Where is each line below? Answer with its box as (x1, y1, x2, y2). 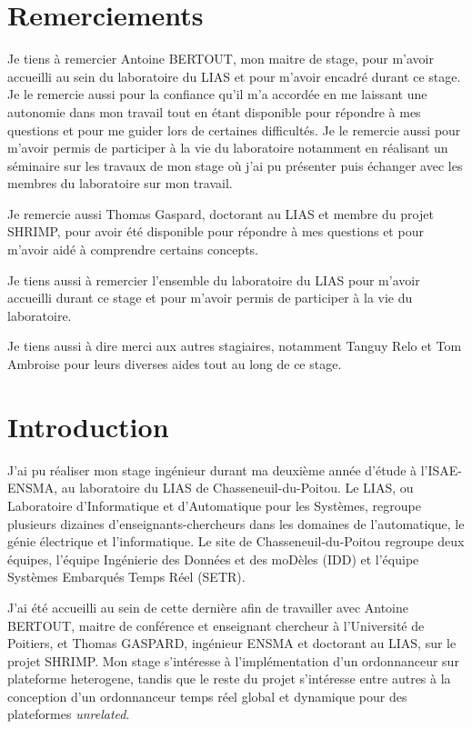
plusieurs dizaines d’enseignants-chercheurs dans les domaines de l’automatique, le (7, 514, 465, 533)
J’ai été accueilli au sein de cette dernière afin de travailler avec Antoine (7, 597, 408, 616)
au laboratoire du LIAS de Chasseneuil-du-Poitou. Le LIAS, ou (61, 478, 414, 497)
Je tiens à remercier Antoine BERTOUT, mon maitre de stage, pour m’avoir (7, 49, 434, 68)
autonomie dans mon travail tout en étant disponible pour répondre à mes (7, 102, 421, 121)
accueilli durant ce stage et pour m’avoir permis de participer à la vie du (7, 288, 413, 307)
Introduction (7, 407, 169, 444)
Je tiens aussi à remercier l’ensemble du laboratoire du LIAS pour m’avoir (7, 270, 420, 289)
